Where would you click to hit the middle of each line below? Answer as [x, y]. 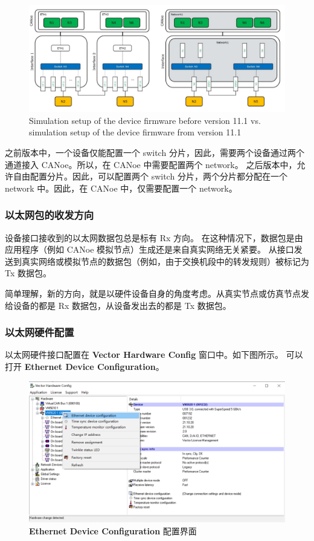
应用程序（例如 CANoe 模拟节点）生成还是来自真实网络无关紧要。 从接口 [149, 249]
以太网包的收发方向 [50, 215]
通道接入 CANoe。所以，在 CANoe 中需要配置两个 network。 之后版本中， [151, 164]
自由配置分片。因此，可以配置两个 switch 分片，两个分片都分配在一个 [150, 176]
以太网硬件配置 [40, 332]
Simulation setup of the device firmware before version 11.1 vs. [145, 120]
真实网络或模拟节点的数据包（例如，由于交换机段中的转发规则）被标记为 [165, 261]
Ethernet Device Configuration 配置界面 [113, 530]
